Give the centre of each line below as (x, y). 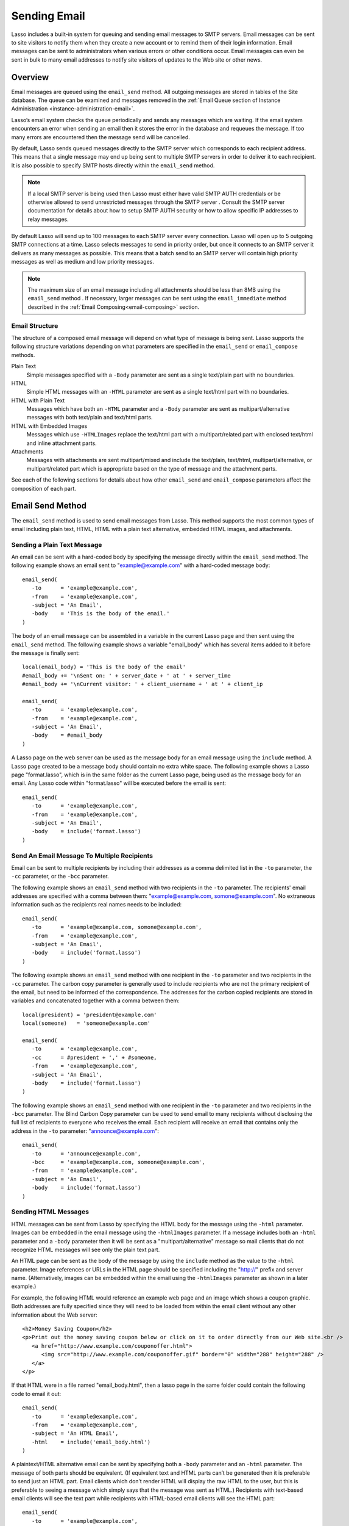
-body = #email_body (67, 735)
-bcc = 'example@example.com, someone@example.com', (118, 1162)
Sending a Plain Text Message (57, 544)
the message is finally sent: (46, 653)
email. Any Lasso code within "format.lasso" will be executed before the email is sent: (119, 783)
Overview (30, 77)
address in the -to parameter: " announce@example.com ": (85, 1131)
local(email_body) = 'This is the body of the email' (104, 667)
